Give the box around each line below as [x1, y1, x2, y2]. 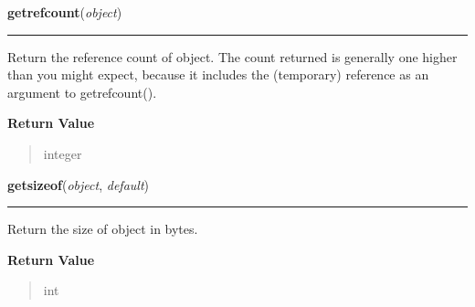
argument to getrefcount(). [7, 82, 157, 101]
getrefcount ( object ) [7, 3, 122, 21]
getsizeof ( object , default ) [7, 175, 149, 194]
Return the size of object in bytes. [7, 219, 198, 238]
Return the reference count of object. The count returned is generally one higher [7, 47, 458, 66]
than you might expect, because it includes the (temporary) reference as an [7, 65, 429, 84]
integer [43, 143, 82, 163]
